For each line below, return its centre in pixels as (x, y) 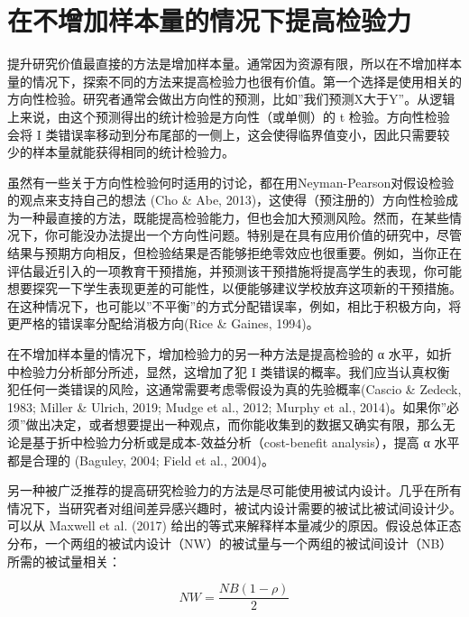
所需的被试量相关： (64, 561)
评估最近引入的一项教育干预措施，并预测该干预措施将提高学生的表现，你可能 (234, 270)
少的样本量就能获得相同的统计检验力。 (121, 152)
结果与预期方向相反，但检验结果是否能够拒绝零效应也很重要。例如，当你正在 (234, 253)
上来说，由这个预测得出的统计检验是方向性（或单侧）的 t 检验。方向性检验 (229, 116)
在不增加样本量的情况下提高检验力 (210, 20)
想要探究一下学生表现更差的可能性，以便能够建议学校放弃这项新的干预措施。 (234, 288)
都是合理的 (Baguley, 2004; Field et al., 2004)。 (141, 460)
